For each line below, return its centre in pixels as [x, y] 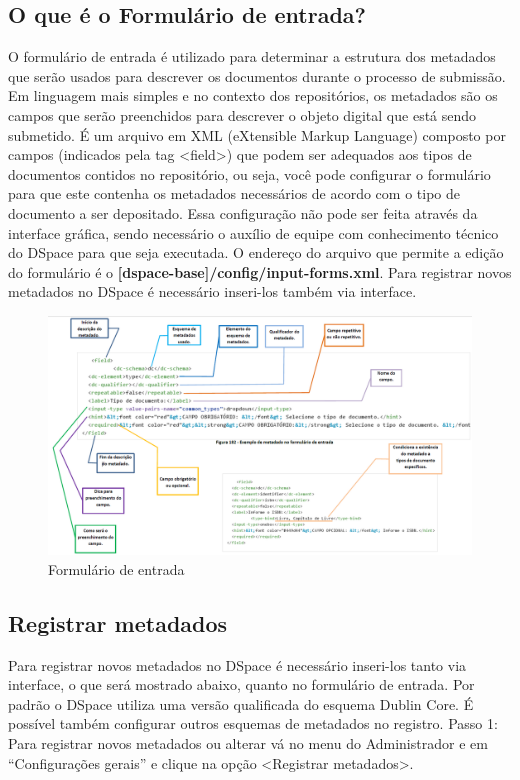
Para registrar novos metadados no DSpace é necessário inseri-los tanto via [237, 664]
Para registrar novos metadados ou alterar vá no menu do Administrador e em [248, 743]
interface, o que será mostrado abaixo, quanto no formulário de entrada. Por [241, 684]
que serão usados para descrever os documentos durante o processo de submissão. [257, 75]
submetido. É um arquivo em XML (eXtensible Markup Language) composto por [257, 134]
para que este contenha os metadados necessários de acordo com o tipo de [234, 193]
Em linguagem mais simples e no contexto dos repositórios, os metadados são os [253, 95]
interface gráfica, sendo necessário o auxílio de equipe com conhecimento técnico [253, 232]
